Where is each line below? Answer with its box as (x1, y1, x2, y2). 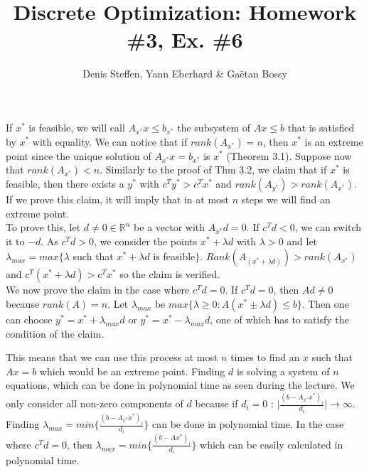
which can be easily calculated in (200, 436, 343, 451)
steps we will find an (241, 192, 331, 207)
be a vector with (134, 220, 205, 235)
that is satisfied (287, 119, 355, 134)
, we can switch (294, 220, 362, 235)
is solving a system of (236, 363, 330, 378)
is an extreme (304, 134, 363, 149)
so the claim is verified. (119, 267, 220, 281)
